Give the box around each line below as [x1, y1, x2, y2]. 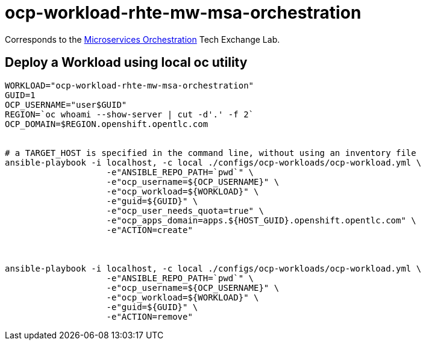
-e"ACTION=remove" [106, 311, 193, 322]
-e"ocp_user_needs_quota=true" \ [106, 205, 264, 216]
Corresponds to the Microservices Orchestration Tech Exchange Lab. [5, 34, 280, 45]
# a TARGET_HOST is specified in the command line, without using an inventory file [5, 148, 416, 158]
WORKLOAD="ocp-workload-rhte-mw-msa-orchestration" [5, 80, 254, 90]
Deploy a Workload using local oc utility [5, 55, 248, 70]
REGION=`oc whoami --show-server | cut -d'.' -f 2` [5, 109, 254, 119]
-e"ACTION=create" [106, 225, 193, 235]
